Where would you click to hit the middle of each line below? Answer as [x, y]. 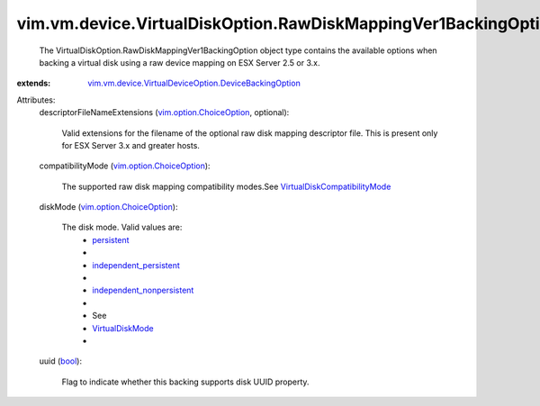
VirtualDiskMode [123, 328]
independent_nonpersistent [143, 290]
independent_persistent [136, 265]
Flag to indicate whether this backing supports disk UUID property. [185, 382]
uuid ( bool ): [61, 361]
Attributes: [36, 100]
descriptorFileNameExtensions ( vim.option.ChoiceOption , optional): [164, 113]
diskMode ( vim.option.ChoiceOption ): [108, 207]
